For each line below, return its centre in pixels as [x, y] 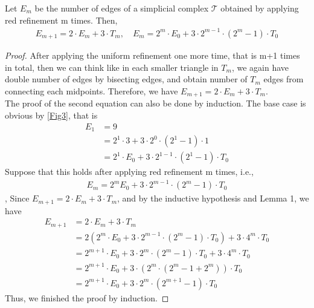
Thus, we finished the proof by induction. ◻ [87, 297]
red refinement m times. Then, [61, 20]
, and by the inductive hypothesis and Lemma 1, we [213, 198]
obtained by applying [260, 8]
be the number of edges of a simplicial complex [122, 8]
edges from [284, 79]
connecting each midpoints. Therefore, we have [91, 90]
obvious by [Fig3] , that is [51, 115]
